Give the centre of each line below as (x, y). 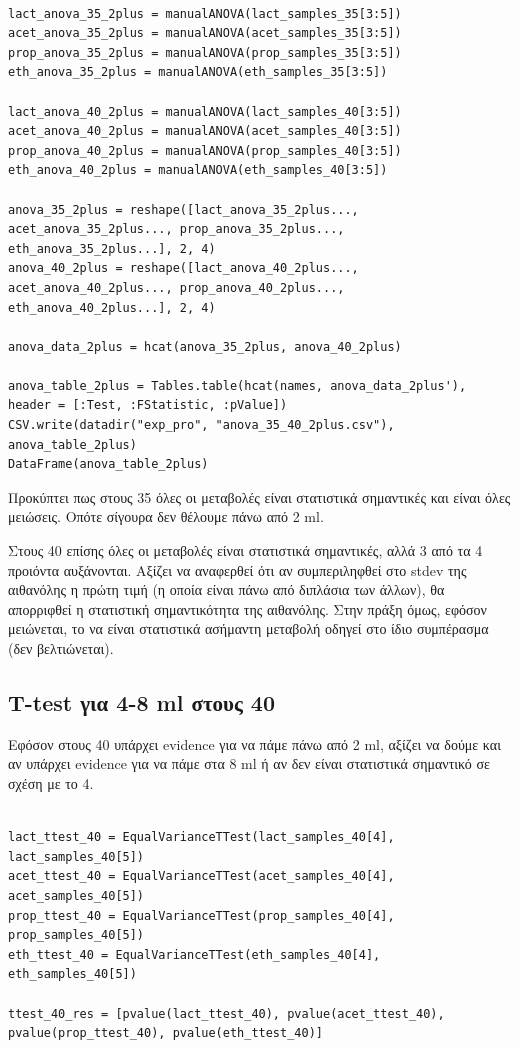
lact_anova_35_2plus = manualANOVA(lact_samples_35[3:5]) (205, 13)
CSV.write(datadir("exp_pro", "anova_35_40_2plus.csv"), (201, 425)
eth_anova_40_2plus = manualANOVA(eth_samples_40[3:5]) (198, 170)
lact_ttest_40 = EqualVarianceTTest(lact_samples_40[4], (201, 837)
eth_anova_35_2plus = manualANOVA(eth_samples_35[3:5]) (198, 72)
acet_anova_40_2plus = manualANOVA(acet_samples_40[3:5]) (205, 131)
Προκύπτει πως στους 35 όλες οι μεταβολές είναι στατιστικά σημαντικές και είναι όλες (259, 496)
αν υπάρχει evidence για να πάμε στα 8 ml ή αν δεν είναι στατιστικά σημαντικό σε (249, 763)
